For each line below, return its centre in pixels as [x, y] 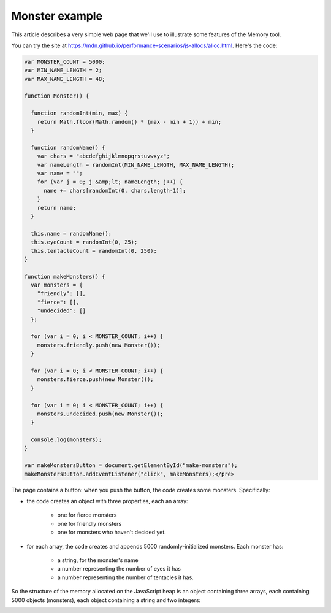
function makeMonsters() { [65, 276]
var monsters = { [57, 285]
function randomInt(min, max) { [79, 113]
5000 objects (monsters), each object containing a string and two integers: [106, 600]
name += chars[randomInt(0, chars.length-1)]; [115, 191]
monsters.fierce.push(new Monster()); [95, 380]
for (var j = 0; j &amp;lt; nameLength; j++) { [110, 182]
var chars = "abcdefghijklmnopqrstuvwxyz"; [103, 156]
